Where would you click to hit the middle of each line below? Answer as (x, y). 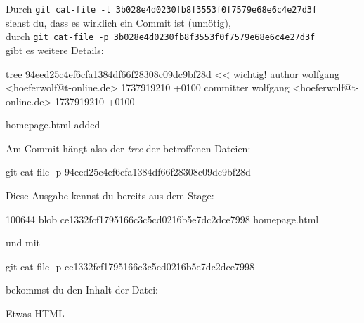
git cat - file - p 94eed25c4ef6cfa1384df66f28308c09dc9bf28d (128, 172)
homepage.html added (53, 125)
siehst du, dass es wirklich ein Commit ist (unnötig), (118, 22)
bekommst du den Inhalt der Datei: (82, 290)
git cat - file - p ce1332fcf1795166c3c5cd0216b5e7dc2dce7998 (130, 266)
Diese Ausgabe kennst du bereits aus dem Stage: (110, 196)
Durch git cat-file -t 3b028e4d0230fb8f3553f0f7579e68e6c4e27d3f (162, 8)
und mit (23, 243)
